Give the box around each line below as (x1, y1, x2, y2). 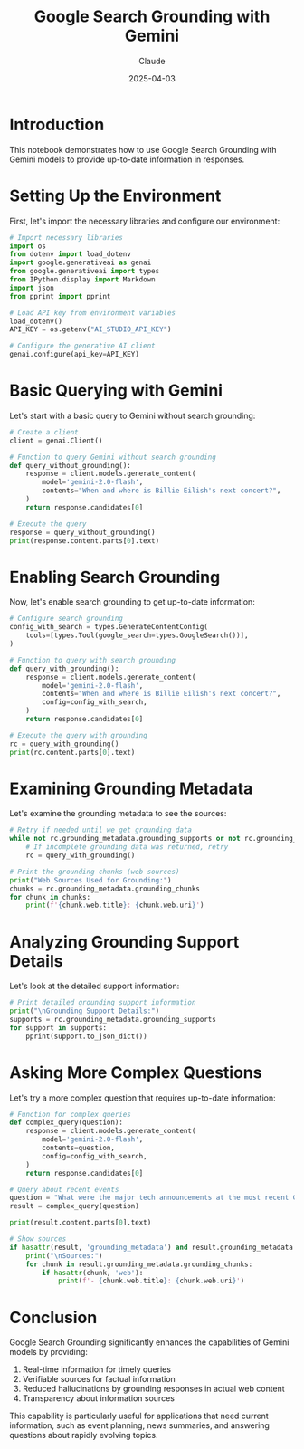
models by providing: (9, 1347, 89, 1358)
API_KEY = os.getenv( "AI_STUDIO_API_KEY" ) (9, 325, 172, 334)
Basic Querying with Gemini (9, 380, 223, 401)
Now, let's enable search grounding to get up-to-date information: (9, 596, 255, 607)
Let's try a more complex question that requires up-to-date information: (9, 1092, 276, 1103)
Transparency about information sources (22, 1393, 175, 1404)
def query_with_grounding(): (9, 663, 119, 673)
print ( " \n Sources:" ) (25, 1251, 103, 1260)
